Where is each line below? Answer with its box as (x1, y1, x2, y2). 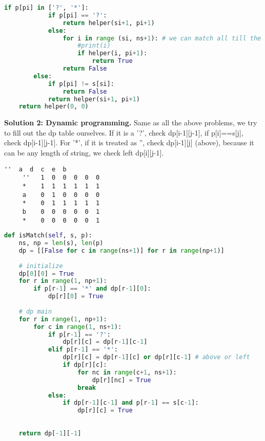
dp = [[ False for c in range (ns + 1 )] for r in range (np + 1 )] (18, 247, 225, 254)
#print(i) (77, 42, 111, 50)
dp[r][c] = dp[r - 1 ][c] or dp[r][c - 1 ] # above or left (63, 354, 250, 361)
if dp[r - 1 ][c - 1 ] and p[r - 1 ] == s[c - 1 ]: (63, 399, 199, 407)
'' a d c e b (4, 165, 67, 173)
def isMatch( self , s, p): (4, 232, 92, 239)
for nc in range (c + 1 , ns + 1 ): (77, 368, 177, 376)
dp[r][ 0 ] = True (48, 293, 104, 300)
